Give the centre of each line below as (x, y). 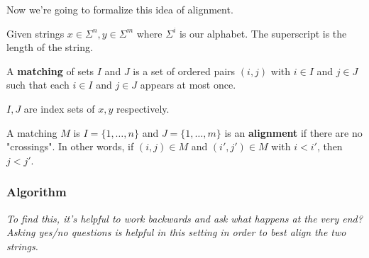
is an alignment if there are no (293, 132)
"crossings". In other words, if (70, 146)
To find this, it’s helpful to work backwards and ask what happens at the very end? (184, 218)
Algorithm (37, 192)
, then (330, 146)
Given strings (35, 33)
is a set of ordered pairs (184, 71)
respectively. (143, 108)
